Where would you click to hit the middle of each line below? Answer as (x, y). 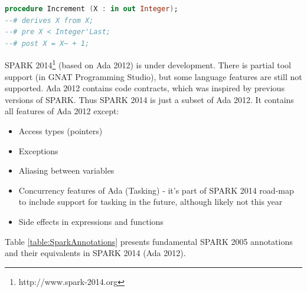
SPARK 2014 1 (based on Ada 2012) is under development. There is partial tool (148, 64)
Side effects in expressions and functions (91, 221)
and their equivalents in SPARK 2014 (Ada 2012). (95, 253)
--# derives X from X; (49, 20)
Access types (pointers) (61, 131)
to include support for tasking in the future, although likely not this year (151, 202)
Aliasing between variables (66, 170)
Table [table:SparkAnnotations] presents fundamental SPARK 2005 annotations (149, 241)
